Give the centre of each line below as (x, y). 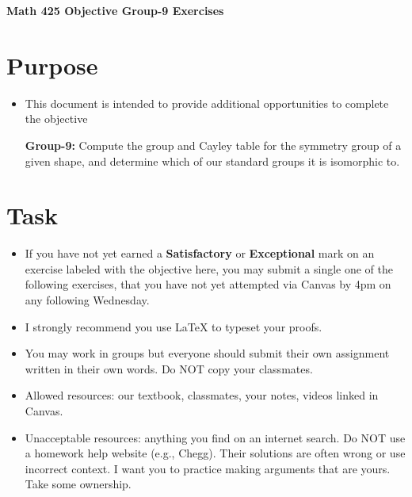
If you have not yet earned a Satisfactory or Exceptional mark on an (200, 253)
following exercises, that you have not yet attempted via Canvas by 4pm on (208, 284)
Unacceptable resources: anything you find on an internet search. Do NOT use (215, 437)
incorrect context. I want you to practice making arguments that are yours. (208, 468)
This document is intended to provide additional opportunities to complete (207, 103)
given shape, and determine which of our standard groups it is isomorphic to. (212, 161)
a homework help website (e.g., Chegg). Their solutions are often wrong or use (215, 453)
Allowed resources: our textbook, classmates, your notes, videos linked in (202, 395)
